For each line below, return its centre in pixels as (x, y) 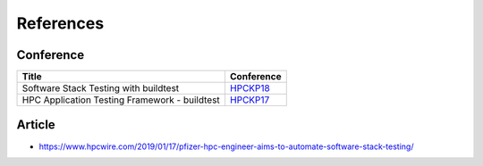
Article (36, 125)
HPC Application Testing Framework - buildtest (121, 100)
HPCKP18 (250, 88)
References (60, 23)
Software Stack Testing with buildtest (101, 88)
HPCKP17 (250, 100)
